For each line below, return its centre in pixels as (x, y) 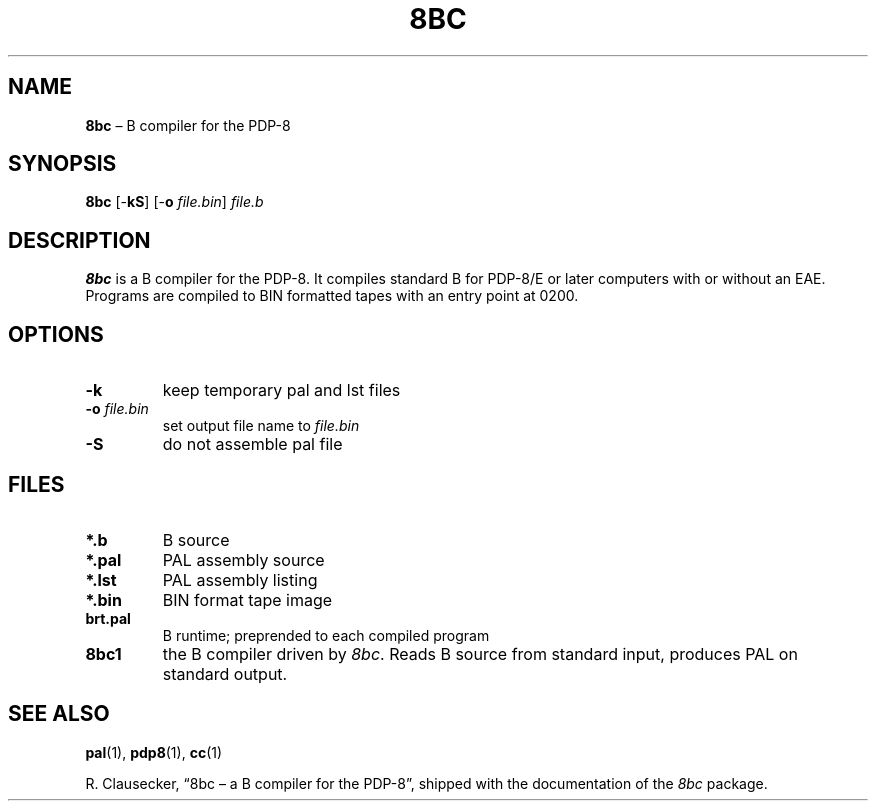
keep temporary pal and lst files (281, 390)
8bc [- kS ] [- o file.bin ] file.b (174, 202)
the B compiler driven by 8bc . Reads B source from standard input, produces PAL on (480, 653)
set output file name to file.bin (261, 426)
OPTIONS (56, 334)
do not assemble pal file (252, 444)
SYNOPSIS (62, 164)
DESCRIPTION (79, 240)
